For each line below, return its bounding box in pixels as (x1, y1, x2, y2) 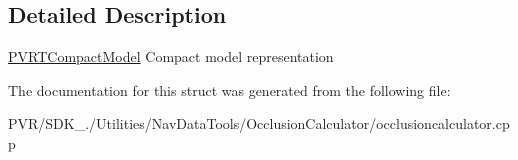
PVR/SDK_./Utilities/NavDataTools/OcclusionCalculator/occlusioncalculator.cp (8, 113, 510, 134)
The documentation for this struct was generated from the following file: (8, 79, 451, 100)
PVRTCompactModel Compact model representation (8, 46, 334, 67)
